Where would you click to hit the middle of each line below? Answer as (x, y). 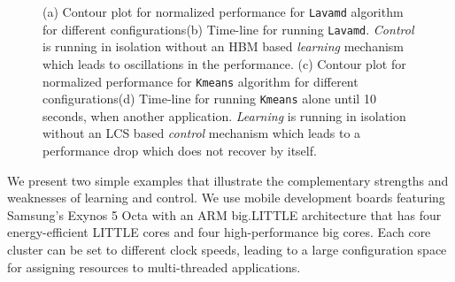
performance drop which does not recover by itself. (180, 150)
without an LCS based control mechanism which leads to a (202, 133)
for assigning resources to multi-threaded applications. (154, 267)
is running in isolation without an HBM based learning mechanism (223, 46)
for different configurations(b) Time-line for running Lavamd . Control (228, 29)
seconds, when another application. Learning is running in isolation (224, 115)
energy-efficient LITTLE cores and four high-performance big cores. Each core (219, 232)
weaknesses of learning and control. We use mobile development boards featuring (226, 198)
